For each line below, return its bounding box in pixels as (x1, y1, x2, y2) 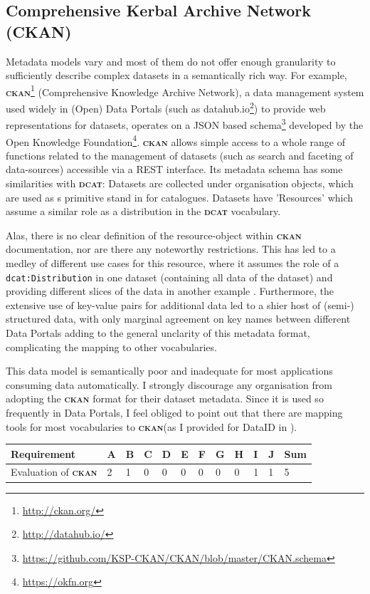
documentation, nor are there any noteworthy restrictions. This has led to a (6, 241, 336, 256)
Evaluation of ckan (11, 464, 97, 479)
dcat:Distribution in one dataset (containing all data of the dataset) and (6, 269, 333, 284)
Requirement (11, 446, 75, 461)
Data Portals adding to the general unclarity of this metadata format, (6, 325, 310, 340)
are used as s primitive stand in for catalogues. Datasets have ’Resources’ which (6, 189, 354, 204)
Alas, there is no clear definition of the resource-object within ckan (6, 227, 302, 242)
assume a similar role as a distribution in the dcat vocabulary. (6, 204, 281, 219)
